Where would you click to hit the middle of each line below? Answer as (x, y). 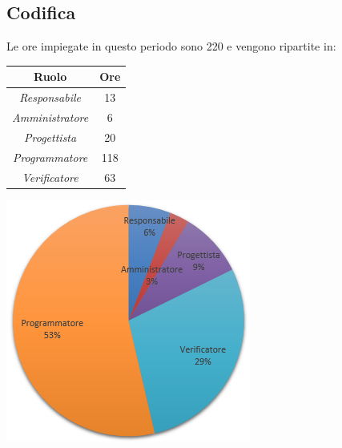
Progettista (50, 137)
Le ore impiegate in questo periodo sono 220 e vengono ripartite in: (171, 46)
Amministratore (50, 117)
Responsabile (50, 97)
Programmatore (50, 157)
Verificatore (50, 177)
